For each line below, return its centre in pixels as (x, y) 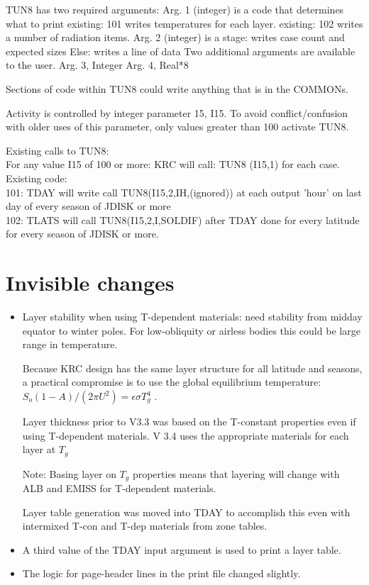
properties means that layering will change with (236, 473)
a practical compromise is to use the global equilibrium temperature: (172, 382)
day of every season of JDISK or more (88, 206)
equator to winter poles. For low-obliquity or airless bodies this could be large (191, 330)
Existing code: (37, 178)
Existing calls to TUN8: (57, 150)
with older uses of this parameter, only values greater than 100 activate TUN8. (177, 127)
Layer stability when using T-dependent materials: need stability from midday (192, 317)
